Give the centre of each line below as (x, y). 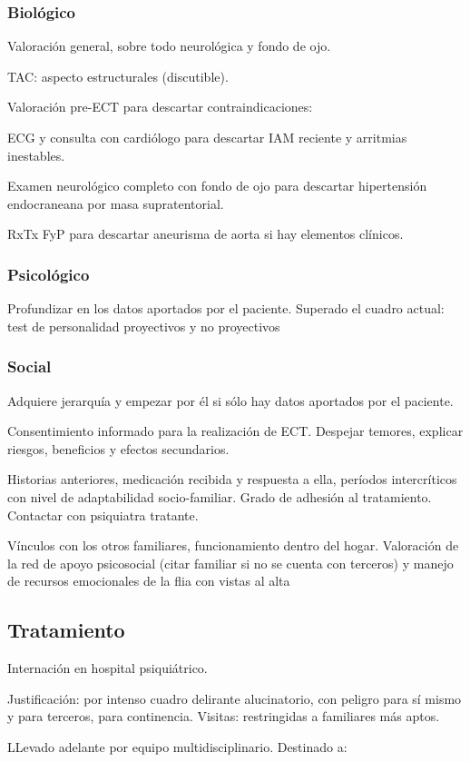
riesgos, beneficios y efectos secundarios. (118, 448)
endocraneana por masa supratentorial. (116, 203)
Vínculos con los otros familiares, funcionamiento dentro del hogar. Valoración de (233, 545)
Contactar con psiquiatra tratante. (103, 515)
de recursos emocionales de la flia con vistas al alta (149, 581)
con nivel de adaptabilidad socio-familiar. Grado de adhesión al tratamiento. (220, 496)
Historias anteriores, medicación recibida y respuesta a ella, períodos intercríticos (232, 479)
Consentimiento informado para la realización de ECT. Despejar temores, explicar (235, 431)
